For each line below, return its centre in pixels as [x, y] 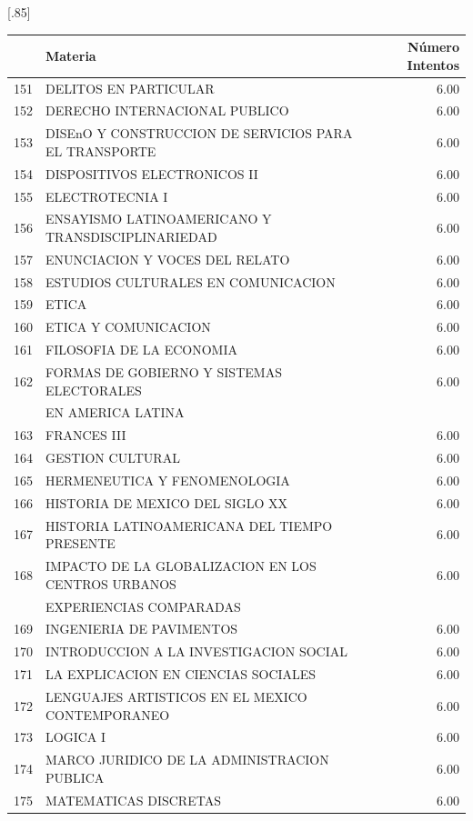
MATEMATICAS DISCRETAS [133, 800]
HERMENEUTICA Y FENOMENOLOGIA [168, 480]
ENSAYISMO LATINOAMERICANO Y [159, 219]
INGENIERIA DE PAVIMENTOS [142, 629]
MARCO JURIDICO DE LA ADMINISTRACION [187, 760]
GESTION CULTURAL [113, 458]
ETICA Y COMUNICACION [128, 327]
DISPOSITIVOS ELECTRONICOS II [152, 173]
